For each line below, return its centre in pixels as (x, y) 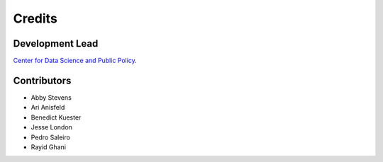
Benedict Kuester (56, 117)
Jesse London (51, 127)
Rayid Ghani (49, 147)
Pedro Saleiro (51, 137)
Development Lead (56, 44)
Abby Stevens (51, 97)
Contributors (42, 80)
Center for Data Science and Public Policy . (75, 61)
